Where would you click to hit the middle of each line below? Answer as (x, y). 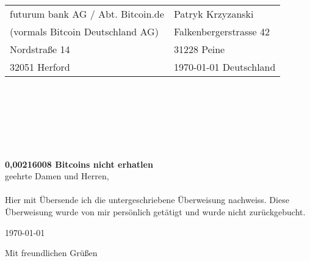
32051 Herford (40, 67)
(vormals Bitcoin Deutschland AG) (84, 31)
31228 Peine (199, 49)
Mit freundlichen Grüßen (51, 253)
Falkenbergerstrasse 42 (222, 31)
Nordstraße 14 (40, 49)
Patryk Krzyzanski (214, 14)
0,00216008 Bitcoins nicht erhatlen (79, 164)
